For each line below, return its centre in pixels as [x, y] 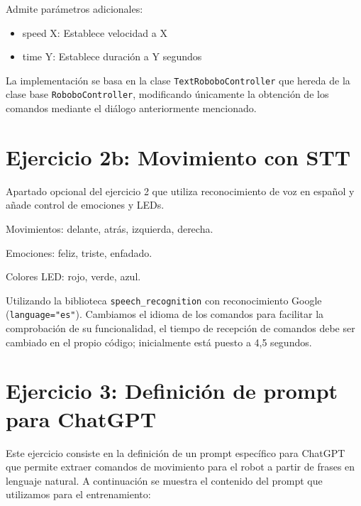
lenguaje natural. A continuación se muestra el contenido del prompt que [164, 480]
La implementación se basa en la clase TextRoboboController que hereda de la [178, 80]
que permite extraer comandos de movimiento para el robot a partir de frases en [180, 467]
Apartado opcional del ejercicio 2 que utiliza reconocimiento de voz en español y [180, 191]
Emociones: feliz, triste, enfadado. [79, 252]
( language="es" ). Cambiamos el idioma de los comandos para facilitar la [165, 314]
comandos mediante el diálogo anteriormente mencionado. [131, 108]
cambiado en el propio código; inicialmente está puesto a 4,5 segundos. [159, 342]
